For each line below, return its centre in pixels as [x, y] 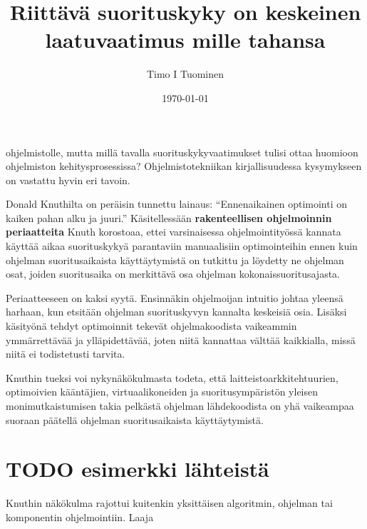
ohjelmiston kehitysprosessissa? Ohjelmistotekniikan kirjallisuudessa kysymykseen [184, 166]
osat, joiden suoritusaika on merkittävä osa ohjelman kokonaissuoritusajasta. [173, 274]
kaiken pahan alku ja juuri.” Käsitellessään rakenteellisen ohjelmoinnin [169, 217]
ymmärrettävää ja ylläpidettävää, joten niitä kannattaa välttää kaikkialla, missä [181, 339]
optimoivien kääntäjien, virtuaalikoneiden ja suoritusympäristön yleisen [162, 392]
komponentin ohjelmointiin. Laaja [80, 517]
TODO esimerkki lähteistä [138, 469]
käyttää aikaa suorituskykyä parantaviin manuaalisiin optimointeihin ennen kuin [182, 246]
